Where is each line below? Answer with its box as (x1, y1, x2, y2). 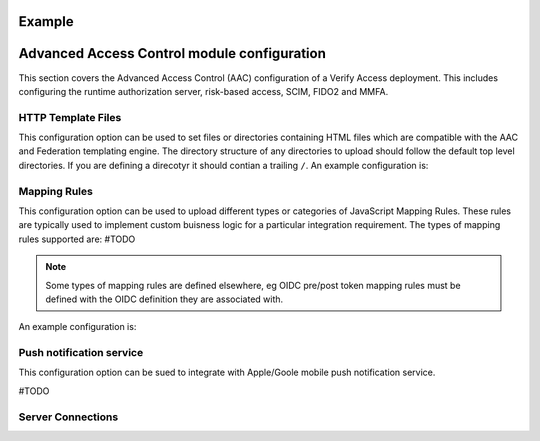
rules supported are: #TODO (18, 233, 136, 245)
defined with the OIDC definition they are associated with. (45, 293, 284, 305)
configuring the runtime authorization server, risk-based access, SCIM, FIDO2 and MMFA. (18, 85, 389, 97)
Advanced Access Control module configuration (18, 45, 327, 62)
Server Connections (18, 410, 119, 424)
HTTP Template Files (18, 110, 122, 124)
